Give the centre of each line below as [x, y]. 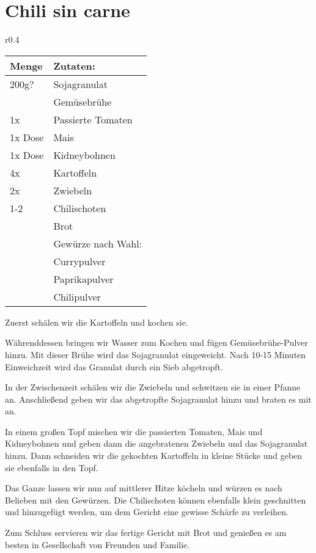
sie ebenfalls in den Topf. [52, 467]
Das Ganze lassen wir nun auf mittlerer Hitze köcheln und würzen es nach [144, 488]
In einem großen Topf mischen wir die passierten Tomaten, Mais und [134, 431]
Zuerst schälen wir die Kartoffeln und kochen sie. [97, 322]
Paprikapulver [83, 279]
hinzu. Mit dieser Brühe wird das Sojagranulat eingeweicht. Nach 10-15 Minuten [156, 354]
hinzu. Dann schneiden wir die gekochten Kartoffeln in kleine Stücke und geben [154, 456]
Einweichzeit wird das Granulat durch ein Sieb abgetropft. [114, 366]
